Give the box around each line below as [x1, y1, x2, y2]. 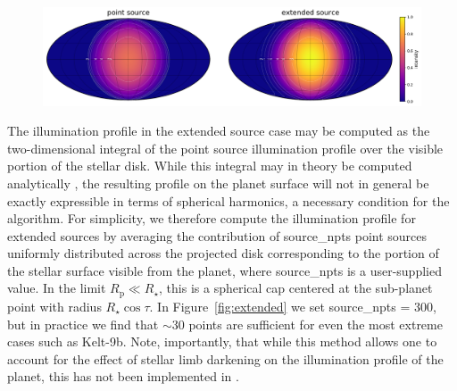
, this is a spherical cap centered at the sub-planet [159, 279, 433, 297]
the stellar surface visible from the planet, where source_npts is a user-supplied [7, 261, 442, 279]
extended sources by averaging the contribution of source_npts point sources [7, 226, 428, 245]
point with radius [7, 296, 102, 315]
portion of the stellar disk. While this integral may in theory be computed [7, 156, 412, 175]
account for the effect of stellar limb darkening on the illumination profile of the [7, 349, 444, 368]
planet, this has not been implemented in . [7, 367, 239, 386]
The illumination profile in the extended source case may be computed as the [7, 121, 430, 140]
